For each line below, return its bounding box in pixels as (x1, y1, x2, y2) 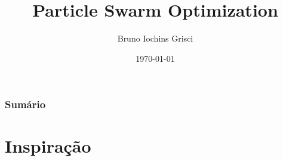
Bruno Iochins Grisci (117, 32, 193, 45)
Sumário (5, 97, 46, 112)
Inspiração (5, 134, 91, 158)
